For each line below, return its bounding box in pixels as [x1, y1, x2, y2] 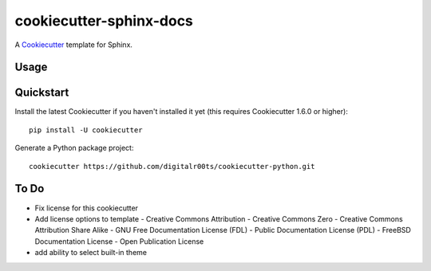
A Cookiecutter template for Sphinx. [14, 40, 133, 49]
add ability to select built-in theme [34, 248, 148, 257]
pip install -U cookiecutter [29, 125, 143, 135]
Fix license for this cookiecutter [34, 203, 139, 213]
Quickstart [14, 86, 69, 100]
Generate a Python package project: [14, 143, 134, 153]
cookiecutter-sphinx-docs [14, 12, 193, 29]
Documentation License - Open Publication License [34, 236, 204, 246]
